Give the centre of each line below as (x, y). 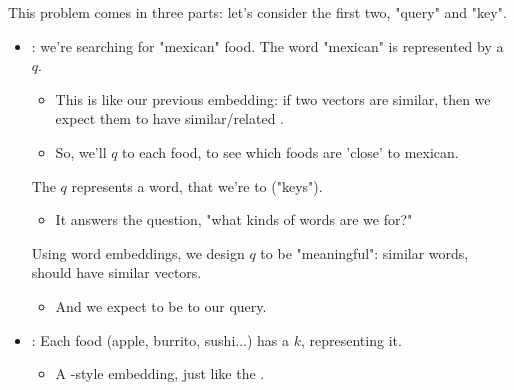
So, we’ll (81, 151)
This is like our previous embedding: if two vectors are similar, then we (273, 98)
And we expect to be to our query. (161, 305)
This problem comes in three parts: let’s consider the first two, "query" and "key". (257, 12)
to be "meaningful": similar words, (364, 252)
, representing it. (351, 339)
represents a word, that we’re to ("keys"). (197, 185)
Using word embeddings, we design (138, 252)
